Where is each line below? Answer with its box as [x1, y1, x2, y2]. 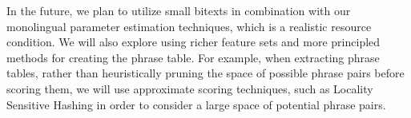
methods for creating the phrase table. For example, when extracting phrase [6, 49, 380, 65]
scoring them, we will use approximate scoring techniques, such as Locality [6, 80, 373, 96]
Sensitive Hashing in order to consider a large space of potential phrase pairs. [6, 96, 386, 112]
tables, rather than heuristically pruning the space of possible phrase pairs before [6, 65, 405, 81]
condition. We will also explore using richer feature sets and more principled [6, 33, 381, 50]
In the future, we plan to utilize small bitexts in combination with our [6, 2, 351, 18]
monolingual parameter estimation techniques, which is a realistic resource [6, 18, 372, 34]
